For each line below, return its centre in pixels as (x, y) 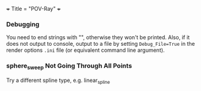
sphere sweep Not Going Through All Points (69, 66)
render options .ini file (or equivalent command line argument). (85, 50)
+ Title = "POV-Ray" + (34, 9)
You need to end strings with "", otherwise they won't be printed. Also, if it (98, 37)
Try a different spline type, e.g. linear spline (58, 81)
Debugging (23, 24)
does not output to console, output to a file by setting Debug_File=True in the (101, 44)
